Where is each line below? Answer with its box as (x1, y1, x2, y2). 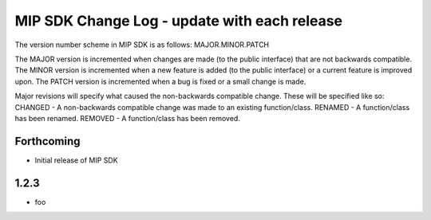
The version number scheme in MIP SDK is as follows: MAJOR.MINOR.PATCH (14, 40, 270, 49)
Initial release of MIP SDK (34, 155, 119, 165)
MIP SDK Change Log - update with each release (14, 12, 343, 29)
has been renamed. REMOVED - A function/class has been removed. (14, 113, 241, 123)
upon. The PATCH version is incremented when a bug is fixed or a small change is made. (14, 77, 306, 86)
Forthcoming (14, 134, 81, 147)
